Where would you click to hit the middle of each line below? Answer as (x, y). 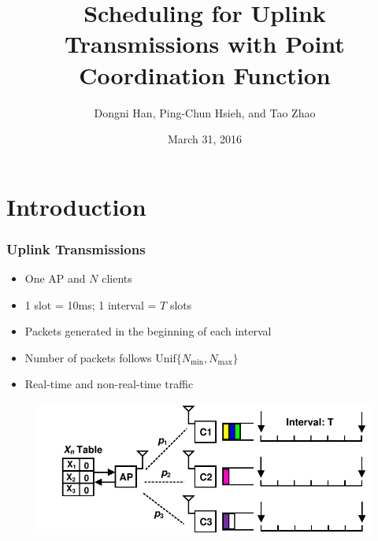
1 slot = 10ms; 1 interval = (91, 304)
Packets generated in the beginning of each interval (148, 331)
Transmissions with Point (205, 44)
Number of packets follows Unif (100, 357)
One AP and (55, 278)
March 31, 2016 (205, 139)
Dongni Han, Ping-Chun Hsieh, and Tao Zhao (205, 112)
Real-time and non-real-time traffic (109, 384)
